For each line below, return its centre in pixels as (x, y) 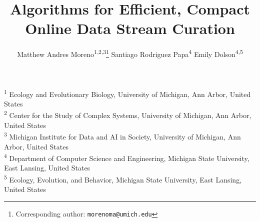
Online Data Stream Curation (130, 28)
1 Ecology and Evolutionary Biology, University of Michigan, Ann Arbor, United (127, 93)
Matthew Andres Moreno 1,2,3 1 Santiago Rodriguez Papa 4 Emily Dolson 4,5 (130, 53)
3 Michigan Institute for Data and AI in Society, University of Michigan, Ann (122, 136)
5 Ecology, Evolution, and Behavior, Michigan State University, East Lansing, (123, 178)
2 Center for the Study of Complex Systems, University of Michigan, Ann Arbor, (128, 114)
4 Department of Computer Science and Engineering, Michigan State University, (127, 157)
